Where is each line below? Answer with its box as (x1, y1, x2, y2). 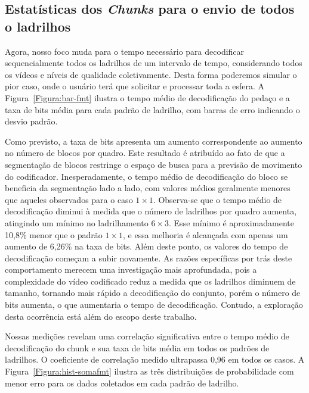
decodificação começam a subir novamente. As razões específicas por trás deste (5, 251, 292, 264)
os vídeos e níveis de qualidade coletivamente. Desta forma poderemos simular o (5, 68, 297, 80)
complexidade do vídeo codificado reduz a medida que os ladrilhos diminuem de (5, 275, 296, 287)
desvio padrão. (5, 115, 58, 127)
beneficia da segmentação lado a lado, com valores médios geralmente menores (5, 182, 291, 194)
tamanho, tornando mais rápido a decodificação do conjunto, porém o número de (5, 286, 301, 299)
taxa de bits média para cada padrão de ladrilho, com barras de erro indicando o (5, 103, 300, 116)
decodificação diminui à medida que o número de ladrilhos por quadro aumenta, (5, 205, 297, 217)
